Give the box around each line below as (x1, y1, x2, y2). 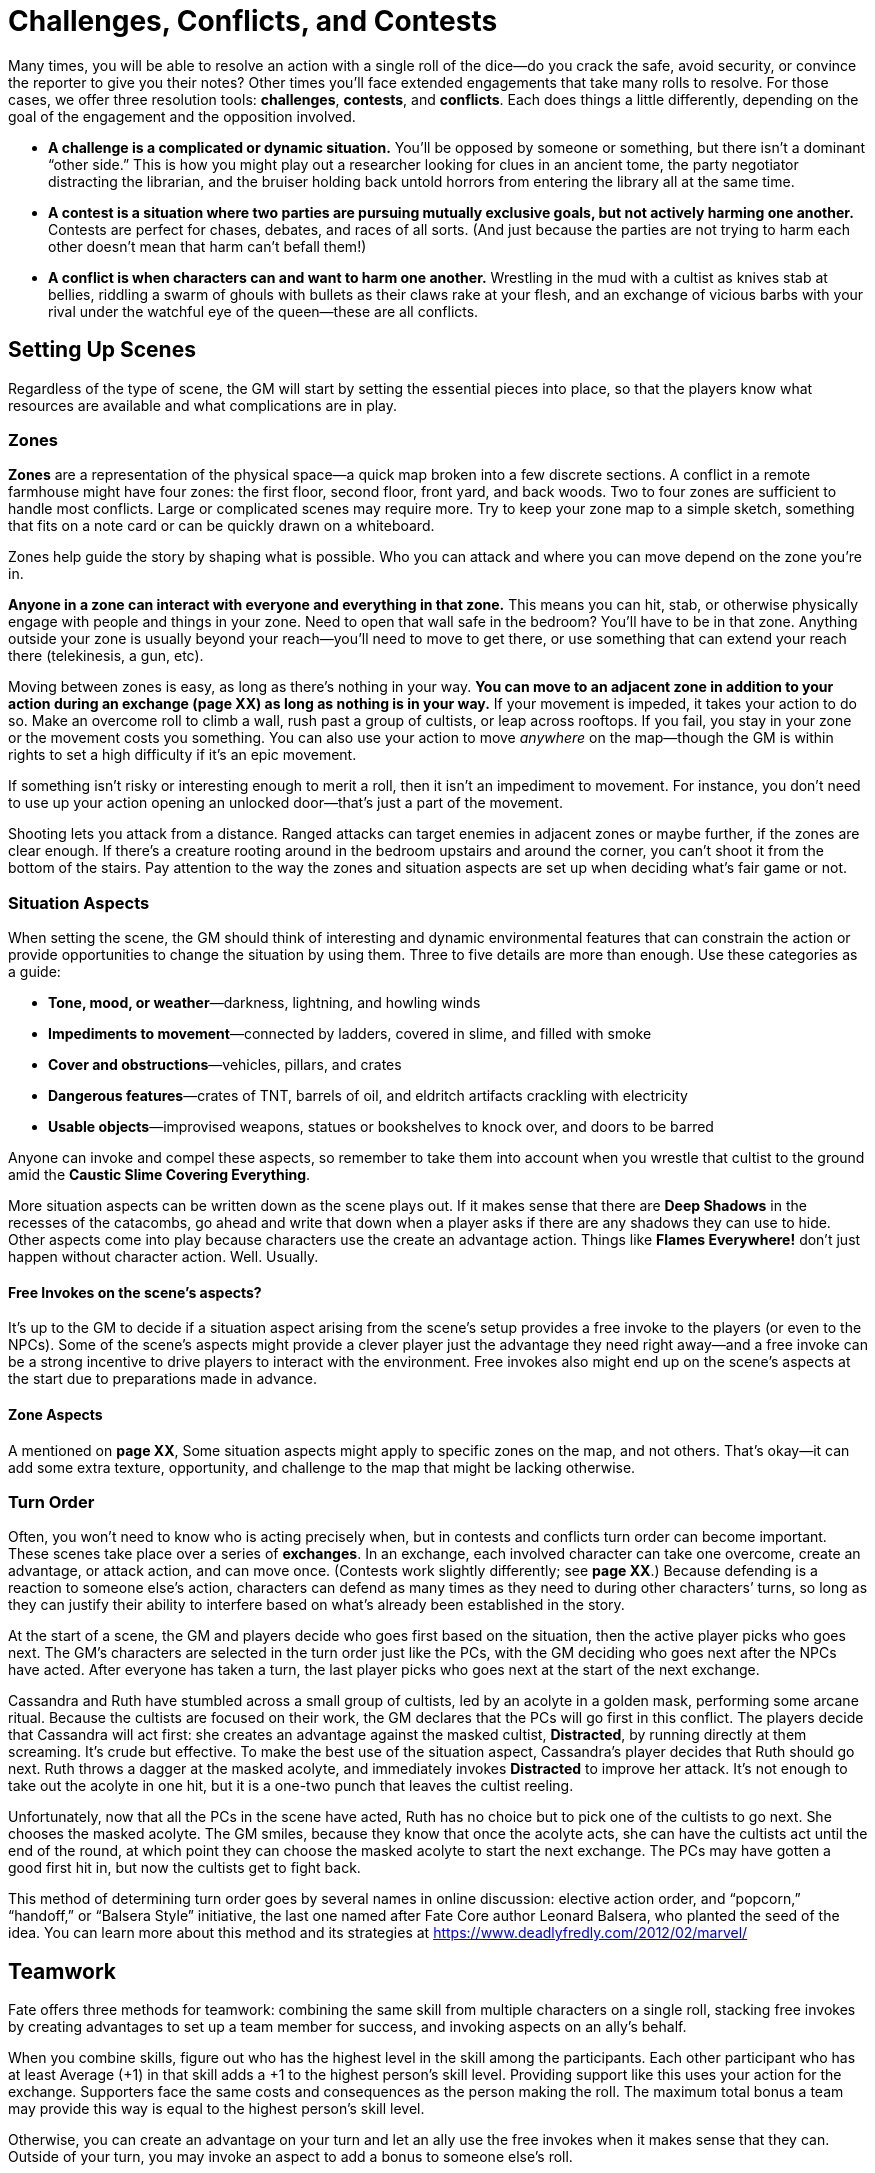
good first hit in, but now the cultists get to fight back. (8, 1859, 361, 1877)
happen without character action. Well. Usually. (8, 1248, 319, 1266)
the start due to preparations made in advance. (8, 1370, 318, 1388)
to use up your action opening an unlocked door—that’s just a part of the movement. (8, 794, 563, 812)
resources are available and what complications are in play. (8, 396, 398, 414)
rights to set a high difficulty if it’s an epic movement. (8, 746, 357, 764)
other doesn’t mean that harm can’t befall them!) (48, 237, 367, 255)
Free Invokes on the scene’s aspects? (8, 1283, 262, 1301)
